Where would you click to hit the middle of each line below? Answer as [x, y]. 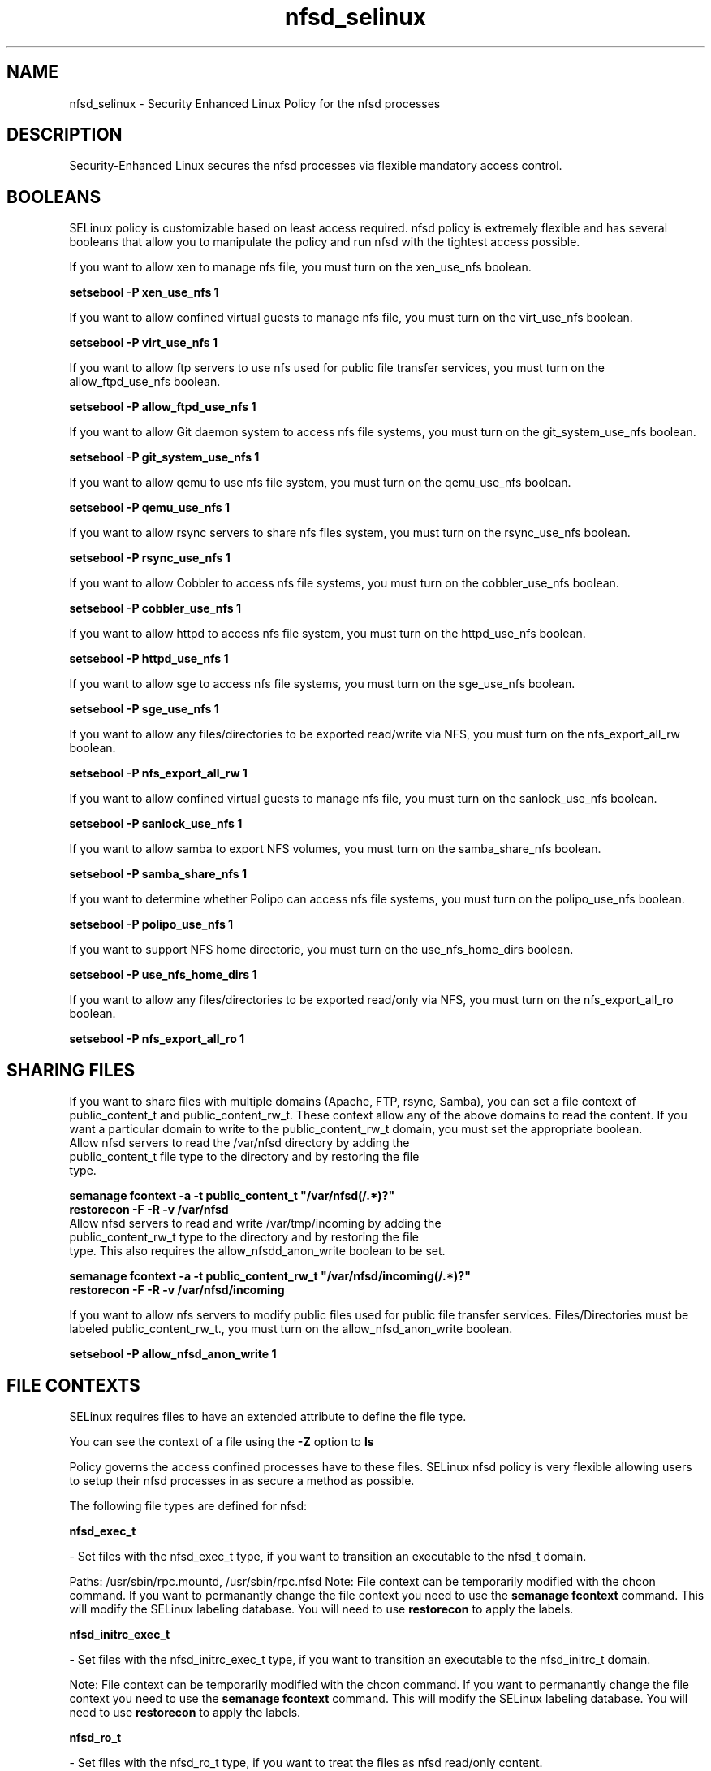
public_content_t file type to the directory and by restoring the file [244, 1157]
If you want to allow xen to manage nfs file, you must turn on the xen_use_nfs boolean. [300, 267]
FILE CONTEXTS [73, 1385]
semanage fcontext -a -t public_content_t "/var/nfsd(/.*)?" [232, 1196]
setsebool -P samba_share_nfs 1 [158, 874]
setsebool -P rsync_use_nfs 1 [150, 558]
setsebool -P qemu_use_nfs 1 [149, 508]
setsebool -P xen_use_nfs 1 [144, 292]
